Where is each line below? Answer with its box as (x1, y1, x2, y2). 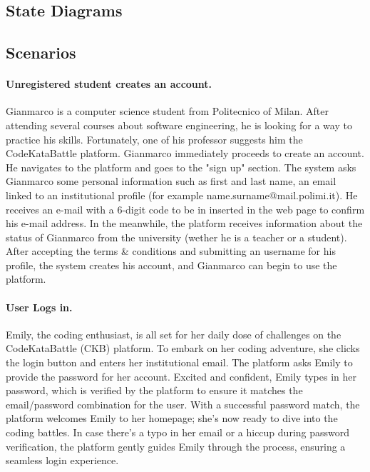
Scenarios (6, 41, 76, 64)
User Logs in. (6, 299, 73, 314)
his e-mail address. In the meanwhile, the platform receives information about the (6, 216, 363, 231)
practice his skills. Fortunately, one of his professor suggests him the (6, 131, 303, 146)
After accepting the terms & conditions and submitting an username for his (6, 243, 336, 258)
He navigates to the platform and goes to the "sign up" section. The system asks (6, 159, 356, 174)
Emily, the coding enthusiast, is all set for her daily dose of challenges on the (6, 326, 341, 341)
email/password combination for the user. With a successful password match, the (6, 396, 360, 411)
